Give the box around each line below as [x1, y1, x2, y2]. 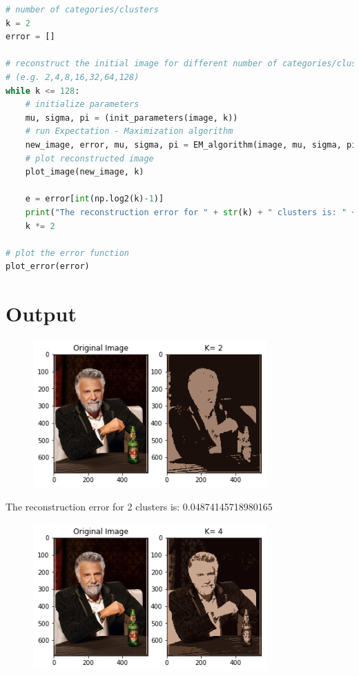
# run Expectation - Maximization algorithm [25, 126, 233, 137]
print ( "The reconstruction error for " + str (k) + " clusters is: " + [25, 207, 357, 217]
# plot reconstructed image [25, 153, 154, 163]
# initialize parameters [25, 99, 139, 110]
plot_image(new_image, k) [25, 167, 144, 177]
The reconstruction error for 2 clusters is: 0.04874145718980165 [6, 499, 273, 514]
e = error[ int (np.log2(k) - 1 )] [25, 194, 164, 204]
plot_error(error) [6, 261, 90, 272]
